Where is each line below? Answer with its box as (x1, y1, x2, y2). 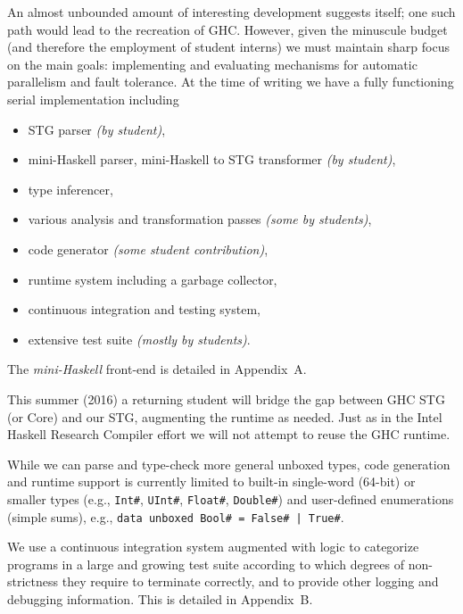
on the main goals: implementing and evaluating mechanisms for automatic (7, 54, 418, 73)
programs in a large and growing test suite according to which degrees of (7, 554, 405, 573)
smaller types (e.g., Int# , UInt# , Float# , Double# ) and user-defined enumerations (7, 489, 454, 508)
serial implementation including (7, 89, 179, 108)
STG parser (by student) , (28, 120, 166, 138)
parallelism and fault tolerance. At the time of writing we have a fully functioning (7, 72, 454, 91)
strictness (7, 572, 59, 591)
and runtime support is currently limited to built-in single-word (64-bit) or (7, 472, 416, 491)
